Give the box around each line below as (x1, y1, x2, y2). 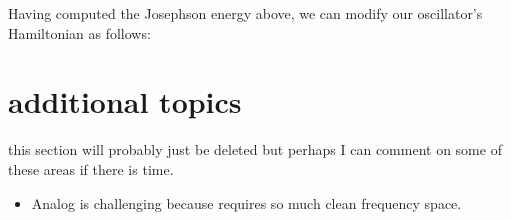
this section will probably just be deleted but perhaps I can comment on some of (8, 139, 502, 160)
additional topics (8, 81, 242, 122)
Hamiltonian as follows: (8, 22, 151, 43)
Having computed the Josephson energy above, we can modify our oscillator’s (8, 3, 483, 23)
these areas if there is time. (8, 158, 174, 179)
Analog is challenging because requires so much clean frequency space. (31, 192, 462, 213)
